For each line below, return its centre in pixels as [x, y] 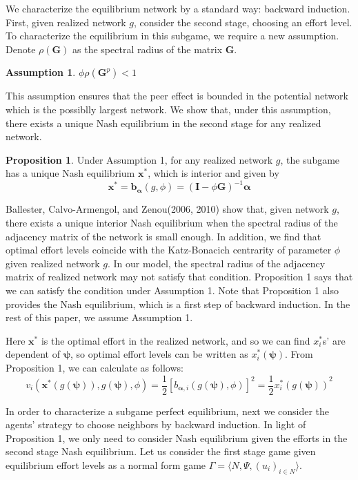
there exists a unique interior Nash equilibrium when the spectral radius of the [172, 223]
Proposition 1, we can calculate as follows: [95, 367]
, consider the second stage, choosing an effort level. [243, 22]
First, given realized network [66, 22]
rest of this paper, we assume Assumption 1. [99, 317]
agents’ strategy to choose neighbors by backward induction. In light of [156, 424]
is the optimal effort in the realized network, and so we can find [176, 340]
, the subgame [310, 159]
